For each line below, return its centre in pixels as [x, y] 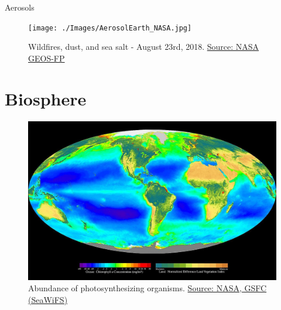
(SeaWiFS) [48, 299]
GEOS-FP [47, 58]
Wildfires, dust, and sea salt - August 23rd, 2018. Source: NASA [144, 47]
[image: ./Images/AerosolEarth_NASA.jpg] [110, 28]
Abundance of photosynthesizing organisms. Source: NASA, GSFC [148, 288]
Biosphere [46, 98]
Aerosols [20, 7]
